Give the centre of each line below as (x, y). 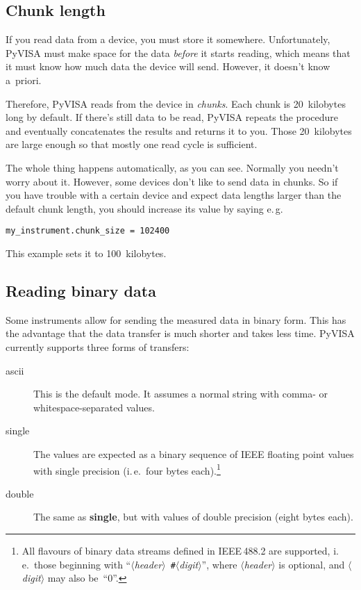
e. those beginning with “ (76, 564)
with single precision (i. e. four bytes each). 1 (127, 469)
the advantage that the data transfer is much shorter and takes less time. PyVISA (180, 333)
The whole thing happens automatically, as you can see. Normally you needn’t (172, 167)
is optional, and (312, 564)
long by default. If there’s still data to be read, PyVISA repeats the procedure (172, 117)
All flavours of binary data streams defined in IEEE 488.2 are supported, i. (180, 550)
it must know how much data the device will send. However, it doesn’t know (168, 66)
